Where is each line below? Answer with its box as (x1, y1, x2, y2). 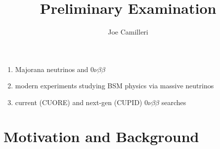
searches (161, 97, 186, 107)
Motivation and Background (3, 126, 199, 146)
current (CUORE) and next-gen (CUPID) (15, 97, 142, 107)
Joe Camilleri (108, 27, 148, 37)
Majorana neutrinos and (15, 64, 88, 74)
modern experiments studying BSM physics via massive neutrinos (15, 80, 214, 91)
